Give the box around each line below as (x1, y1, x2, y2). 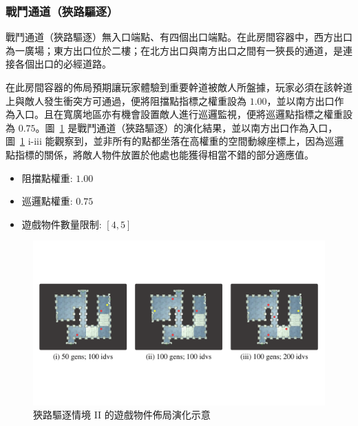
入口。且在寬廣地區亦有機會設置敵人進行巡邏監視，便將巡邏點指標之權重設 (14, 107, 352, 121)
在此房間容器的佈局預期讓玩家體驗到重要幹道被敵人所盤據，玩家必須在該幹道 (6, 80, 352, 94)
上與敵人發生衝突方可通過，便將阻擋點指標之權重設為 (6, 93, 246, 108)
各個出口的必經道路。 (14, 57, 112, 71)
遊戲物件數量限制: (21, 216, 102, 231)
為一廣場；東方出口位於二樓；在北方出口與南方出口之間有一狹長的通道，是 (6, 43, 343, 57)
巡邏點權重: (21, 194, 73, 208)
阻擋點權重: (21, 170, 73, 185)
